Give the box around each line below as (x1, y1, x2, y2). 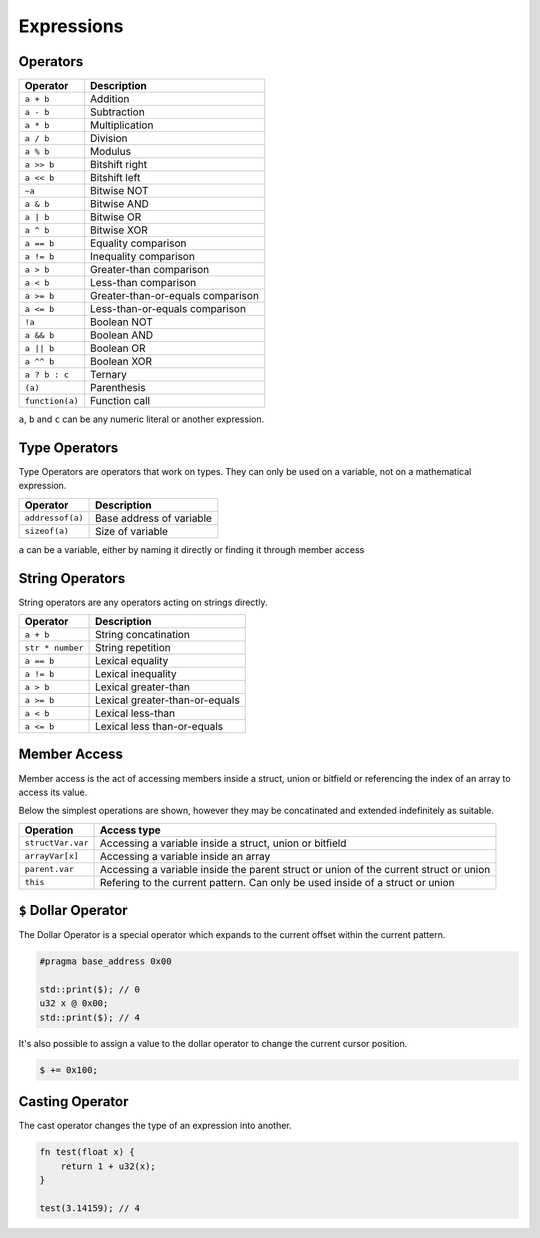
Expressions (18, 15, 124, 37)
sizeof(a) (24, 526, 70, 537)
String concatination (95, 628, 190, 642)
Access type (99, 823, 162, 837)
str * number (24, 642, 84, 653)
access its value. (18, 786, 88, 798)
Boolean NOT (90, 315, 154, 329)
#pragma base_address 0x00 (39, 956, 172, 967)
